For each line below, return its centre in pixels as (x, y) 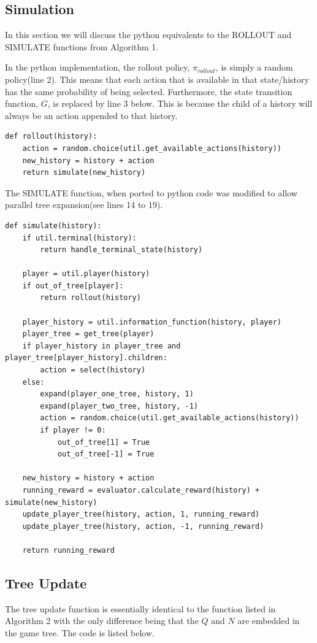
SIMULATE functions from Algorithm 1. (82, 46)
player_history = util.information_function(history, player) (152, 322)
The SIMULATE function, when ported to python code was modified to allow (151, 192)
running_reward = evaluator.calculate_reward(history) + (141, 490)
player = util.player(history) (86, 274)
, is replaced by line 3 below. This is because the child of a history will (180, 103)
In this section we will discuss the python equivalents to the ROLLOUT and (148, 35)
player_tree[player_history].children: (86, 358)
